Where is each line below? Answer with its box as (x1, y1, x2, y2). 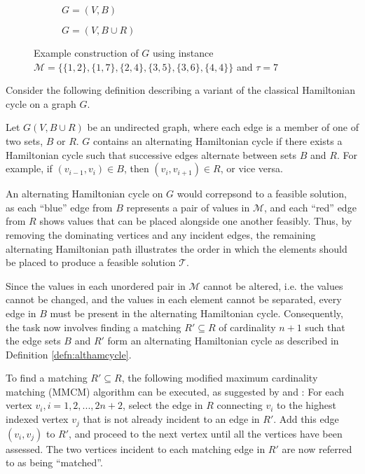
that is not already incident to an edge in (83, 412, 260, 426)
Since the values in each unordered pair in (6, 278, 186, 293)
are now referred (282, 441, 352, 456)
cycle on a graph (6, 96, 76, 111)
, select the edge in (123, 398, 203, 412)
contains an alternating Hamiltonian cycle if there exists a (93, 133, 343, 148)
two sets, (6, 133, 43, 148)
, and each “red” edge (264, 200, 357, 214)
